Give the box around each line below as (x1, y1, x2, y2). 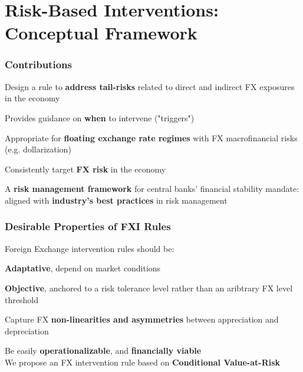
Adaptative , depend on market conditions (5, 262, 161, 274)
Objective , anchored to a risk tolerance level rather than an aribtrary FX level (5, 281, 293, 294)
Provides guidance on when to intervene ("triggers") (5, 111, 195, 124)
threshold (5, 293, 38, 305)
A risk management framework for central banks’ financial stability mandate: (5, 182, 299, 195)
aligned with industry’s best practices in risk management (5, 194, 228, 206)
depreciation (5, 324, 49, 337)
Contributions (5, 57, 72, 72)
